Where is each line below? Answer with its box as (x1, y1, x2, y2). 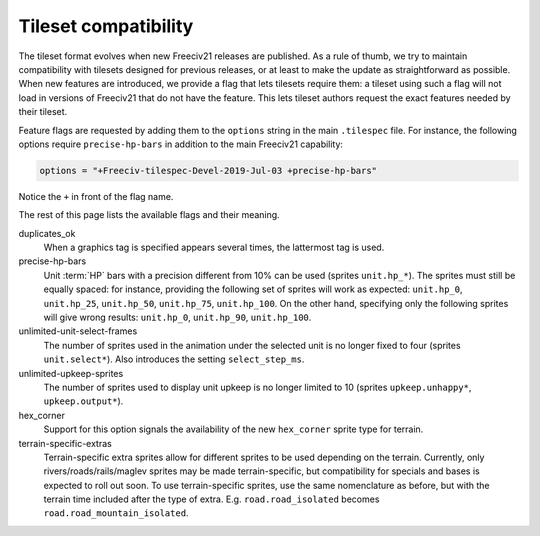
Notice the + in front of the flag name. (18, 190, 174, 202)
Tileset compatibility (18, 15, 194, 37)
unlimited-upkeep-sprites (18, 367, 124, 379)
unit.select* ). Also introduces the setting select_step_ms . (43, 353, 305, 365)
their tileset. (18, 106, 68, 118)
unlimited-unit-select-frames (18, 325, 138, 337)
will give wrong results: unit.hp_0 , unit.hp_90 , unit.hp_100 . (43, 311, 312, 323)
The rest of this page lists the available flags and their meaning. (18, 209, 280, 221)
